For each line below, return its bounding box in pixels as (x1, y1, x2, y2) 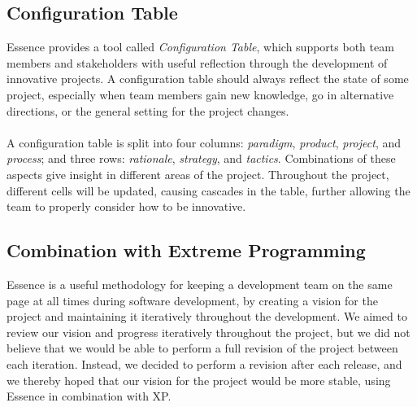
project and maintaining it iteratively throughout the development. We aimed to (7, 308, 407, 325)
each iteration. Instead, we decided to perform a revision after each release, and (7, 355, 402, 372)
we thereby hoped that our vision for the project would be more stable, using (7, 371, 391, 388)
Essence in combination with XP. (7, 387, 172, 405)
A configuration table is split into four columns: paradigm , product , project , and (7, 133, 402, 151)
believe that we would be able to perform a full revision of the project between (7, 339, 398, 357)
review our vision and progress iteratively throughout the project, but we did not (7, 323, 410, 340)
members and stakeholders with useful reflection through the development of (7, 54, 388, 71)
